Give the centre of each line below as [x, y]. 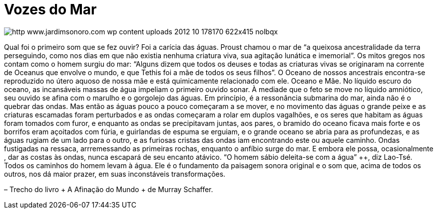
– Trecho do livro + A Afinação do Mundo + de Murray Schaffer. [109, 189]
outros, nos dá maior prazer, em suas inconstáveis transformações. [115, 174]
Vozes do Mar [50, 9]
